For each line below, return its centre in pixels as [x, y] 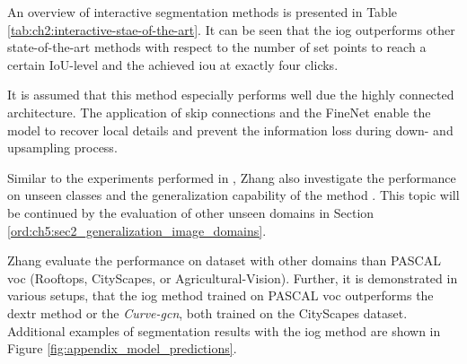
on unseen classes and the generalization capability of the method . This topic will [233, 195]
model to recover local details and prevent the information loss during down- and [230, 130]
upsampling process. [62, 147]
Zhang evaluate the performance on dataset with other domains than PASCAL [224, 260]
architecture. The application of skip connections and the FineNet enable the [219, 112]
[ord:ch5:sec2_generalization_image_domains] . [137, 230]
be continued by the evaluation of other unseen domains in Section [191, 212]
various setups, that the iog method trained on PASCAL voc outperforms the [220, 295]
